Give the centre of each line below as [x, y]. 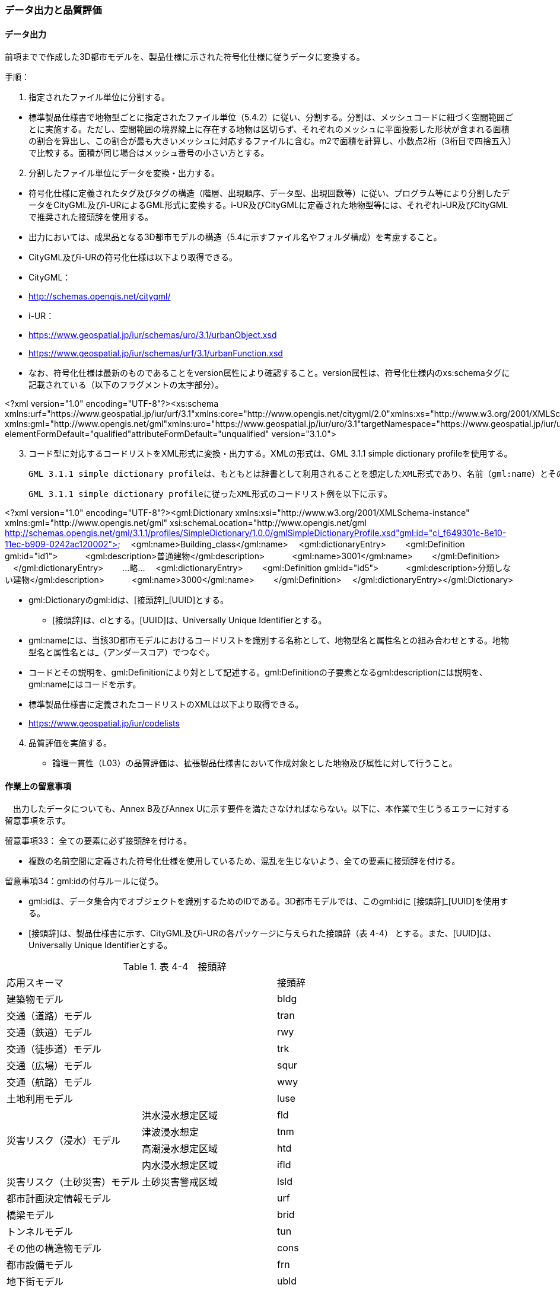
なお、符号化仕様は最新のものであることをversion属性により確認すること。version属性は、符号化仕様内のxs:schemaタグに [269, 373]
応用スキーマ [35, 983]
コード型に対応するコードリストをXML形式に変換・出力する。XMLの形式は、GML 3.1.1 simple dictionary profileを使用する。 [271, 454]
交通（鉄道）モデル [50, 1033]
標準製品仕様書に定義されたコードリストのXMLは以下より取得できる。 [166, 705]
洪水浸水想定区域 [180, 1116]
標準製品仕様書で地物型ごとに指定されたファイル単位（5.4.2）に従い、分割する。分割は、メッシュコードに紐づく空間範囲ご [271, 117]
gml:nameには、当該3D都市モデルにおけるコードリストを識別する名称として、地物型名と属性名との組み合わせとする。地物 [269, 640]
